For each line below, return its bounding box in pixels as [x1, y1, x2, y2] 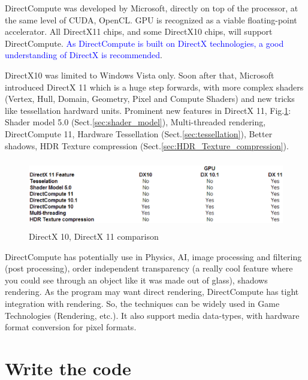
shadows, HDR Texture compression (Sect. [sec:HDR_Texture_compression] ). [5, 139, 289, 152]
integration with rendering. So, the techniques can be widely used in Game [5, 297, 280, 310]
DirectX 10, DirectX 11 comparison [29, 230, 159, 243]
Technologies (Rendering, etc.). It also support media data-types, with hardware [5, 309, 300, 321]
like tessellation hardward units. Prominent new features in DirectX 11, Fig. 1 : [5, 104, 291, 116]
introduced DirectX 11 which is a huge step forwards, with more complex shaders [5, 80, 304, 93]
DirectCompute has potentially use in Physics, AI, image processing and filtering [5, 250, 302, 263]
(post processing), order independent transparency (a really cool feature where [5, 262, 293, 275]
